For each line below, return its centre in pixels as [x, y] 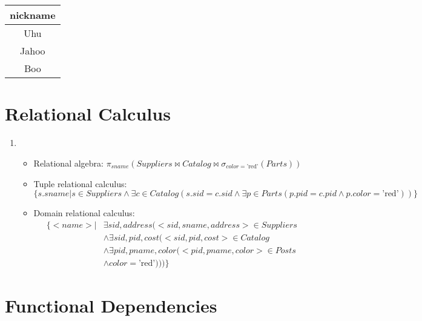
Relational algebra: [68, 163]
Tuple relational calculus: [80, 183]
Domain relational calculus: [84, 213]
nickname [33, 15]
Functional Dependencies [111, 306]
